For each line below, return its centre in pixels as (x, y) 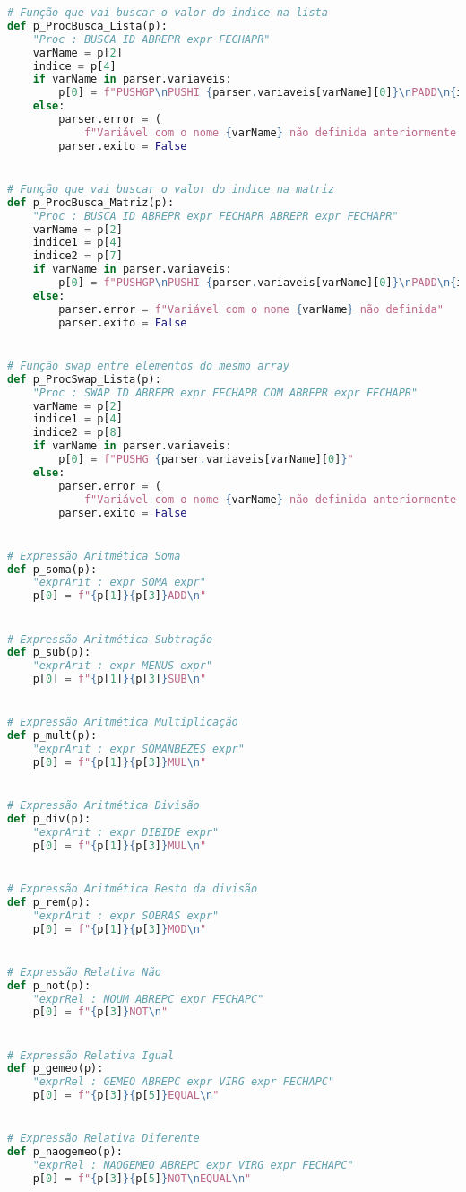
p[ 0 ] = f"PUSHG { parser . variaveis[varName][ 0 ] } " (206, 459)
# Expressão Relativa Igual (91, 1055)
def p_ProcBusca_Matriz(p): (91, 202)
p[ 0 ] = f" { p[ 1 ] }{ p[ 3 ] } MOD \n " (120, 929)
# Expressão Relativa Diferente (104, 1139)
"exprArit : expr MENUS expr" (123, 666)
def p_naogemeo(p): (65, 1152)
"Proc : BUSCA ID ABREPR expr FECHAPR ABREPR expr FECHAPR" (216, 216)
